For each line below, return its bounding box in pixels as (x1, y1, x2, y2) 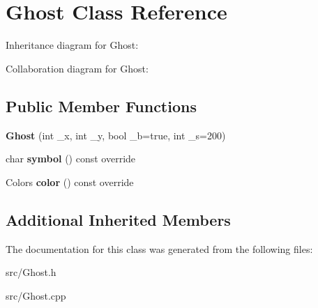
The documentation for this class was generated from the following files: (6, 241, 313, 256)
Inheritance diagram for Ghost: (6, 38, 139, 52)
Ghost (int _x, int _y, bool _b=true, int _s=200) (6, 128, 226, 142)
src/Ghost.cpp (6, 288, 66, 302)
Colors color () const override (6, 174, 134, 189)
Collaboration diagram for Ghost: (6, 61, 149, 75)
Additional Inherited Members (6, 208, 231, 230)
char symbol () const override (6, 151, 136, 166)
